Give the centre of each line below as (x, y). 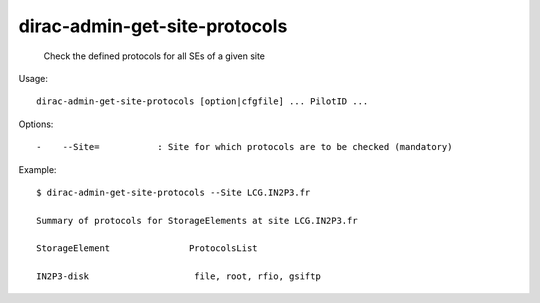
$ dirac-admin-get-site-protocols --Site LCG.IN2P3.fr (173, 192)
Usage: (33, 78)
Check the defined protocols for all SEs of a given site (154, 56)
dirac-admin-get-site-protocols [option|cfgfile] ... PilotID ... (202, 101)
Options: (36, 124)
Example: (37, 169)
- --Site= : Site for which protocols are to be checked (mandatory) (244, 147)
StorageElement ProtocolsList (147, 248)
